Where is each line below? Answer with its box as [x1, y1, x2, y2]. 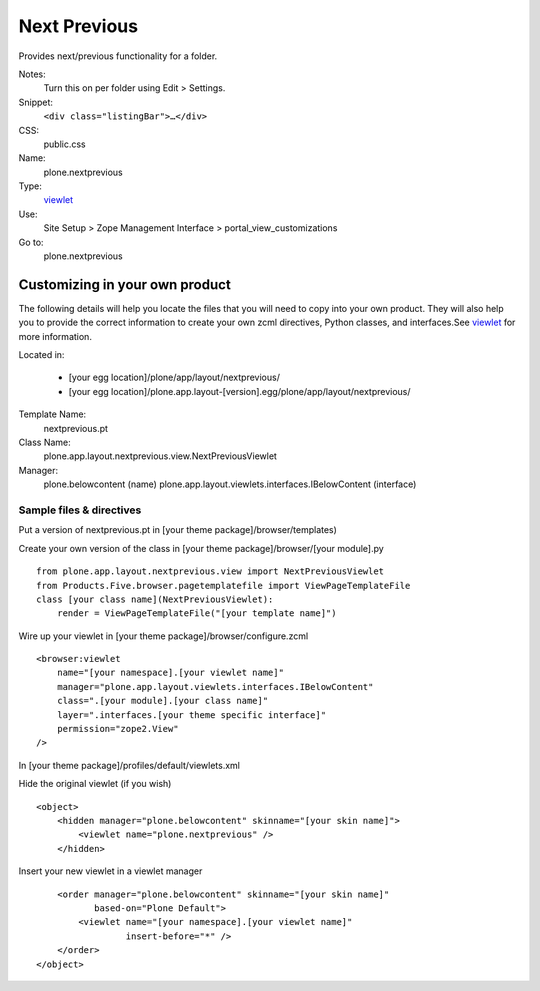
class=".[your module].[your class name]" [56, 695, 269, 707]
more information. [18, 330, 92, 342]
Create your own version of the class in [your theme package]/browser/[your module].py [18, 542, 384, 554]
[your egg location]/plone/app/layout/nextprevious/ [68, 371, 280, 384]
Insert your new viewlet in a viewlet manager [18, 865, 203, 877]
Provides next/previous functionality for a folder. [18, 50, 218, 62]
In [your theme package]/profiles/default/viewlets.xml [18, 759, 240, 771]
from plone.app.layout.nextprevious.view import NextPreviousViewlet [36, 566, 385, 577]
